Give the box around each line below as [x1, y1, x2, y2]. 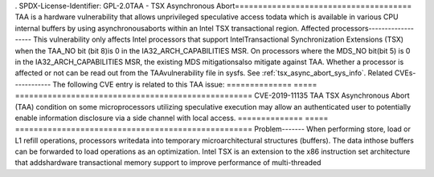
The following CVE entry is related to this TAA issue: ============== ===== [52, 79, 317, 89]
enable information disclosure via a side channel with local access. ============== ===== [14, 113, 329, 123]
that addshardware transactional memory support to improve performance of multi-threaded [14, 158, 321, 167]
